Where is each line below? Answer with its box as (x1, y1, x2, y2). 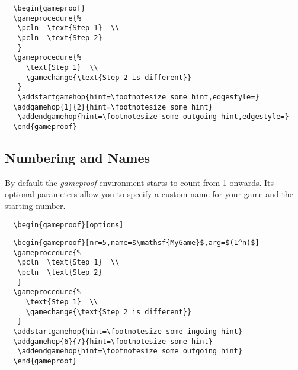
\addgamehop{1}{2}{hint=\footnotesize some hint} (13, 102, 213, 111)
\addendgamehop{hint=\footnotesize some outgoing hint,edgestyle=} (17, 112, 289, 121)
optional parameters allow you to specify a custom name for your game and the (5, 188, 293, 200)
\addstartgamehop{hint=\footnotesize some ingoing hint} (13, 327, 242, 336)
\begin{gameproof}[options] (13, 220, 124, 229)
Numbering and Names (5, 148, 150, 166)
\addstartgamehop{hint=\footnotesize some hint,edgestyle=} (17, 92, 259, 101)
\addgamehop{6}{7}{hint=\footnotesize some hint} (13, 337, 213, 346)
